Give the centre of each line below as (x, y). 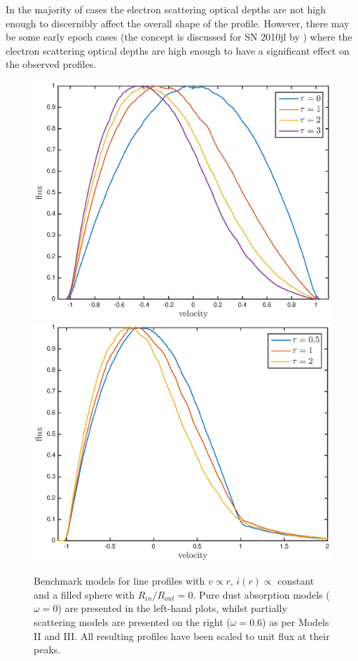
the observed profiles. (51, 64)
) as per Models (296, 622)
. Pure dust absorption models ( (261, 594)
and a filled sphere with (84, 594)
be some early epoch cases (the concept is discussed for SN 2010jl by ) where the (179, 37)
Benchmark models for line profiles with (119, 581)
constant (296, 581)
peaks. (47, 649)
